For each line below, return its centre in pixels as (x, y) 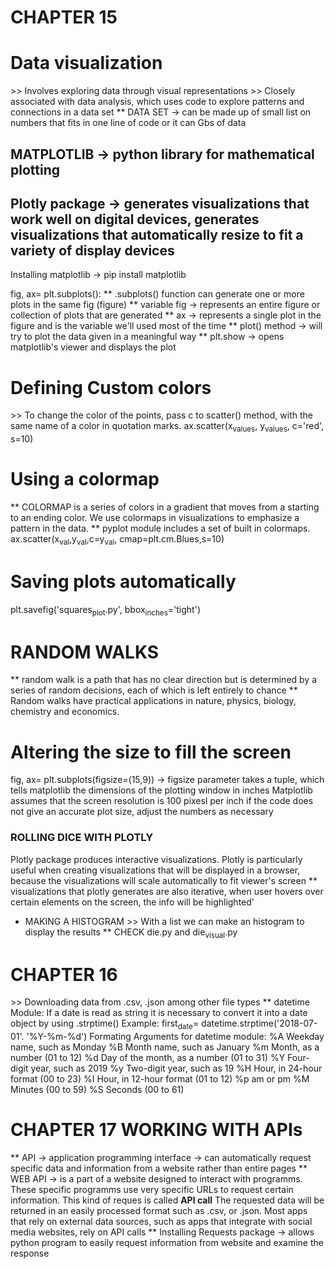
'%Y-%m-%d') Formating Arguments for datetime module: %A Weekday (175, 1037)
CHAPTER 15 (64, 17)
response (30, 1253)
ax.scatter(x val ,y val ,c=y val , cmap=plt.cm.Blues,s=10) (117, 540)
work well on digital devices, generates (135, 219)
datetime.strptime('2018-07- (259, 1023)
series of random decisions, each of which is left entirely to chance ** (154, 690)
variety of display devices (92, 250)
